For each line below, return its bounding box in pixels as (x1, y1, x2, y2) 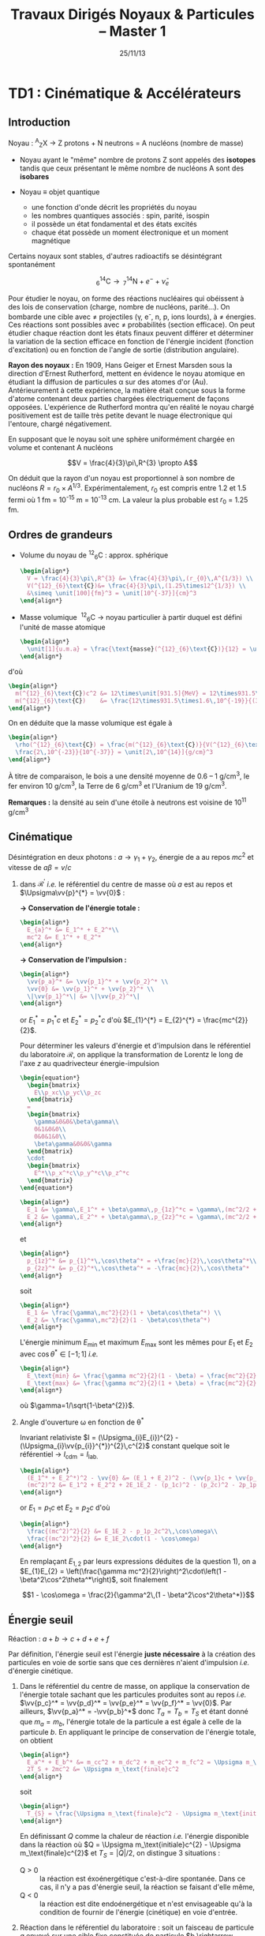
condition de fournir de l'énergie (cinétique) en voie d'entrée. (39, 1907, 238, 1916)
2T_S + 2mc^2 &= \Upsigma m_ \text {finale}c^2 (27, 1765, 179, 1773)
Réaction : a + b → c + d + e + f (8, 1634, 110, 1644)
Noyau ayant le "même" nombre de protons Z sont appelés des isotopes (19, 156, 256, 165)
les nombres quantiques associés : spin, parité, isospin (31, 211, 211, 220)
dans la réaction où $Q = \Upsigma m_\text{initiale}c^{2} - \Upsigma (19, 1840, 241, 1849)
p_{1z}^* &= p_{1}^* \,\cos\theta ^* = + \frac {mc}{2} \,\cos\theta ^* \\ (27, 1257, 257, 1265)
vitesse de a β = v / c (8, 862, 72, 872)
